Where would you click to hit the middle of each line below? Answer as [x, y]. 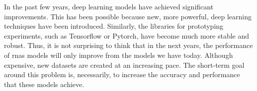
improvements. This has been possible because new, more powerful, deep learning [128, 16]
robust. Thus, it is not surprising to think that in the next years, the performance [128, 45]
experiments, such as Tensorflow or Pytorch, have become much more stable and [127, 35]
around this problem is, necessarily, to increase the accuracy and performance [122, 74]
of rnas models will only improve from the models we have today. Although [119, 55]
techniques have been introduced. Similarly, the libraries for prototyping [114, 26]
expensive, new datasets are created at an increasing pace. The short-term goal [124, 65]
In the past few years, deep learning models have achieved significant [109, 6]
